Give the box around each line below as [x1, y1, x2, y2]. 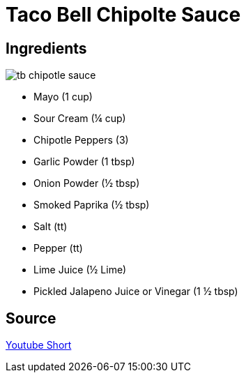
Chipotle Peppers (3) [33, 134, 129, 146]
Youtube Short [6, 339, 72, 351]
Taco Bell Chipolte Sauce [6, 3, 241, 27]
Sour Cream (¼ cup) [33, 112, 126, 125]
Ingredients [6, 39, 87, 57]
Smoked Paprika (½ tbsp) [33, 199, 150, 211]
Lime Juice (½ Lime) [33, 264, 127, 276]
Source [6, 309, 56, 327]
